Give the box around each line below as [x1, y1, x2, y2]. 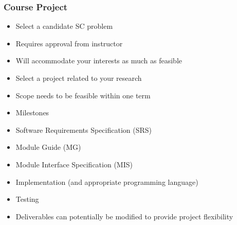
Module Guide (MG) [15, 142, 81, 152]
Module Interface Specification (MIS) [15, 159, 133, 169]
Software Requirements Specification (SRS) [15, 124, 152, 135]
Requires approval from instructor [15, 38, 123, 48]
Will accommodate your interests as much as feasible [15, 55, 182, 66]
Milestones [15, 107, 49, 118]
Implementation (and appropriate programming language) [15, 176, 198, 187]
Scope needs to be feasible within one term [15, 90, 151, 100]
